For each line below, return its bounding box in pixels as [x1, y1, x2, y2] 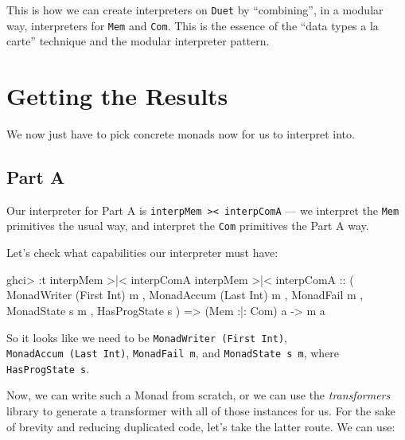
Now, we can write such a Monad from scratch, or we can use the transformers [6, 387, 391, 403]
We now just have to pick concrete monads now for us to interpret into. [6, 126, 355, 142]
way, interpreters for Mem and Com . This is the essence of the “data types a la [6, 17, 379, 33]
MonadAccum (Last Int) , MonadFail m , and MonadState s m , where [6, 345, 340, 361]
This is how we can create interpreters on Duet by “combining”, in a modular [6, 2, 384, 18]
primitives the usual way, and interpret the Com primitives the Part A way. [6, 217, 369, 234]
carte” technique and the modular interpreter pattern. [6, 33, 270, 49]
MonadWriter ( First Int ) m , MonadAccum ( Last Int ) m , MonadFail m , [6, 286, 364, 303]
